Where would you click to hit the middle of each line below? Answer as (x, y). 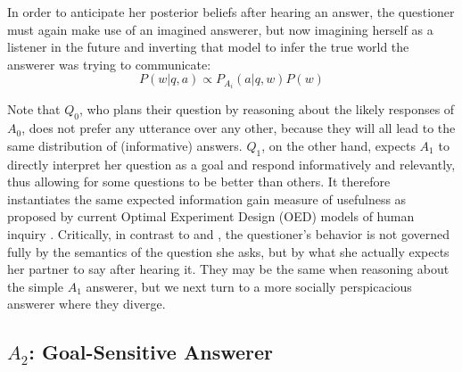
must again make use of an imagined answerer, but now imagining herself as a (220, 29)
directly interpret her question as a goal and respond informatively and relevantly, (231, 164)
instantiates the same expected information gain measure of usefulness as (207, 198)
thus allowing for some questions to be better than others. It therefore (199, 182)
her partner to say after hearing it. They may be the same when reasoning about (228, 269)
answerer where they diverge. (87, 304)
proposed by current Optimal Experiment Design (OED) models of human (211, 216)
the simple (36, 286)
